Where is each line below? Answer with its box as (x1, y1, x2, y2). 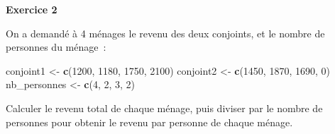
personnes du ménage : (6, 39, 106, 54)
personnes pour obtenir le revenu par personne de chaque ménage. (6, 114, 293, 129)
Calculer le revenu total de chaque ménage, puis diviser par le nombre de (6, 100, 323, 115)
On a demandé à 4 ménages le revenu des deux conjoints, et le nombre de (6, 25, 325, 40)
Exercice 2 (6, 2, 57, 16)
